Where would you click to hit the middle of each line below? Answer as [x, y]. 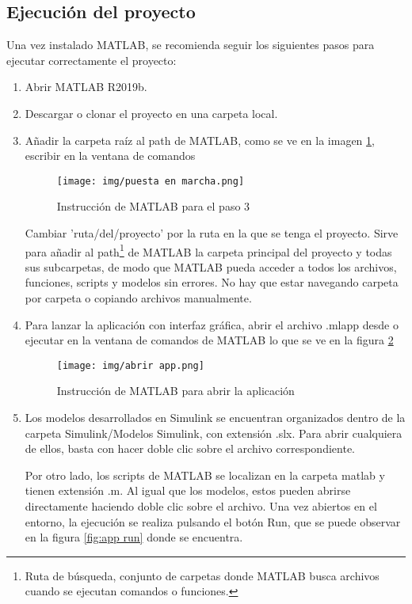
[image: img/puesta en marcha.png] [151, 181]
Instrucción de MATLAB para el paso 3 [153, 206]
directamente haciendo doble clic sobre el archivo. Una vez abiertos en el [201, 506]
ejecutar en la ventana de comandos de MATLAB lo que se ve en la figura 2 [209, 340]
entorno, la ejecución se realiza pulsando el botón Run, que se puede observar [213, 521]
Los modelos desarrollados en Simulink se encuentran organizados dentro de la [215, 418]
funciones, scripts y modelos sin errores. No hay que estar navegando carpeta [212, 282]
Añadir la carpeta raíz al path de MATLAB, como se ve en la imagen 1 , [200, 140]
